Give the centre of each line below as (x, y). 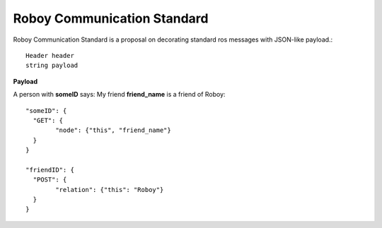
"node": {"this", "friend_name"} (113, 130)
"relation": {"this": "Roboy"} (110, 190)
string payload (52, 66)
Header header (50, 55)
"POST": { (50, 180)
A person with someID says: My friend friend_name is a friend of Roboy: (119, 95)
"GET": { (48, 120)
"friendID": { (50, 170)
